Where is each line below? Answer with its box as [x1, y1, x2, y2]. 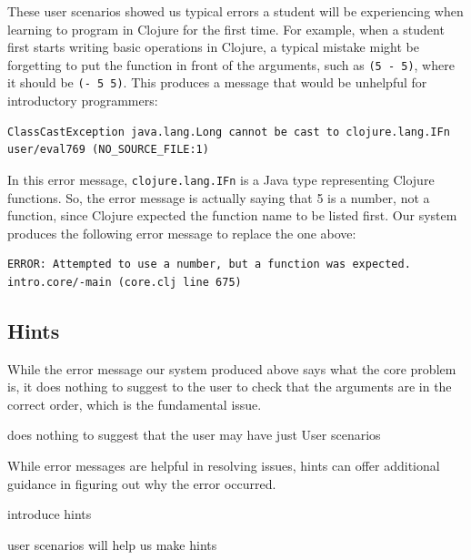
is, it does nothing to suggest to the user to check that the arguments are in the [7, 377, 452, 396]
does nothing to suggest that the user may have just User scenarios [7, 425, 381, 444]
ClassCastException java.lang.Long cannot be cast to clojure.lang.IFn [7, 125, 450, 138]
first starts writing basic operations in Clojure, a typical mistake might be [7, 37, 419, 56]
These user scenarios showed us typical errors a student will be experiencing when [7, 2, 464, 20]
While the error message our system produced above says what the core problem [7, 359, 456, 378]
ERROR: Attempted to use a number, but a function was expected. [7, 258, 411, 271]
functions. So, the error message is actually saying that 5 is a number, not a [7, 188, 430, 207]
